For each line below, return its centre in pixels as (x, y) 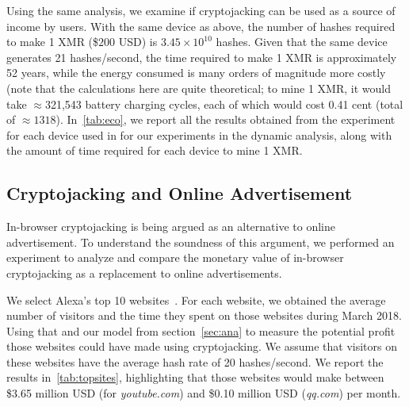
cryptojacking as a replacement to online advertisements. (144, 273)
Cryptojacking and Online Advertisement (180, 193)
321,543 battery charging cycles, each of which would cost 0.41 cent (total (224, 104)
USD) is (138, 42)
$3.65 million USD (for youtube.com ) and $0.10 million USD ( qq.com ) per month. (204, 393)
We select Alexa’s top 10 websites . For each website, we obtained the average (196, 299)
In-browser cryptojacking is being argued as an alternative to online (171, 227)
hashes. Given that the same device (302, 42)
